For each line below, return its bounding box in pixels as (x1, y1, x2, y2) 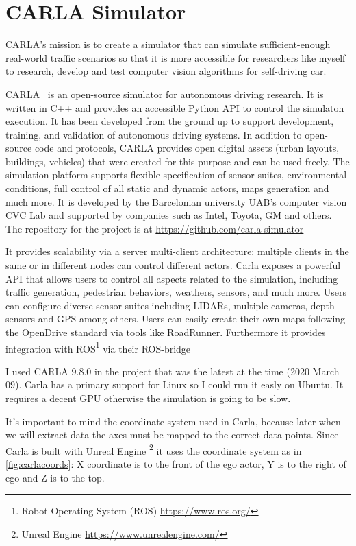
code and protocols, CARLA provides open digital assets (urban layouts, (34, 141, 340, 155)
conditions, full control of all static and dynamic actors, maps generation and (5, 181, 329, 195)
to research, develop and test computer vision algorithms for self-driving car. (5, 64, 327, 78)
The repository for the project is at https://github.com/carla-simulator (5, 221, 304, 235)
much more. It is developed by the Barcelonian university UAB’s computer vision (5, 194, 347, 209)
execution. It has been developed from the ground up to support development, (5, 114, 334, 128)
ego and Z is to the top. (5, 470, 105, 484)
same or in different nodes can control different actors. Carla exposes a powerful (5, 258, 341, 272)
